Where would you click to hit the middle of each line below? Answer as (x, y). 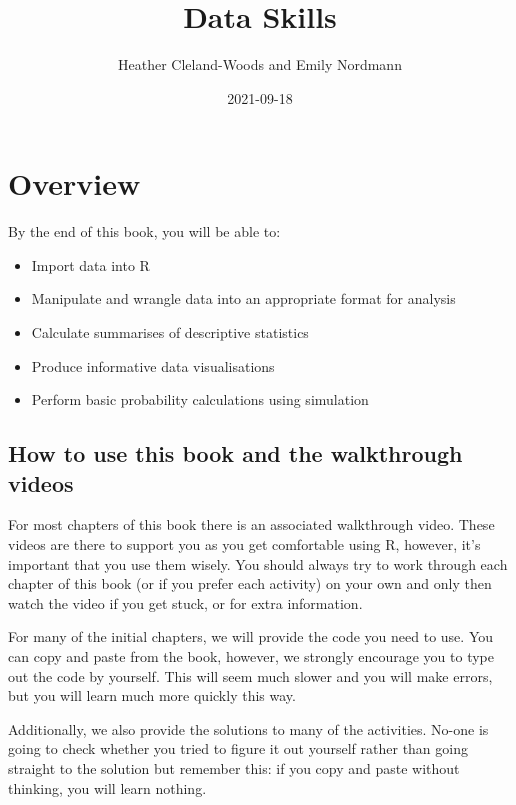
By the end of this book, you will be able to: (144, 231)
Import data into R (90, 264)
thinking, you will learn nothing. (107, 787)
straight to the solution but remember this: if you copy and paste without (234, 767)
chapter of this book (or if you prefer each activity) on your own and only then (250, 583)
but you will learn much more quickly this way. (152, 695)
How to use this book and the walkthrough (235, 453)
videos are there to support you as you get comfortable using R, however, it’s (244, 544)
